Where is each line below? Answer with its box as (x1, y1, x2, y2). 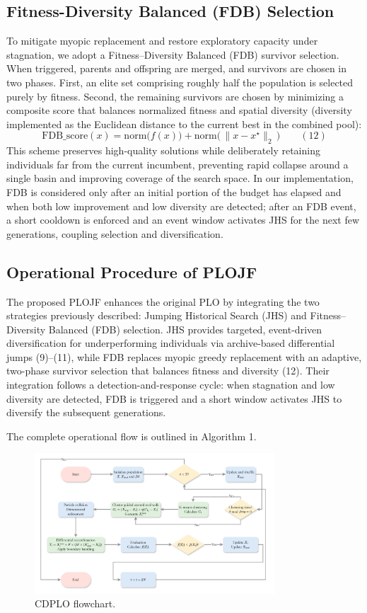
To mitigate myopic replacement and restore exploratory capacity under (6, 33, 318, 48)
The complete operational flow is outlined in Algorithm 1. (6, 428, 257, 443)
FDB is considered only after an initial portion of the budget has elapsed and (6, 184, 342, 199)
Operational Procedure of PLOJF (6, 260, 257, 282)
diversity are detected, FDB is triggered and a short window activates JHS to (6, 391, 342, 406)
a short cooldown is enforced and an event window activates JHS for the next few (6, 212, 360, 227)
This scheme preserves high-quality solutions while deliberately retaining (6, 143, 320, 158)
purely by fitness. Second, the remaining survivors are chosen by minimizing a (6, 88, 344, 103)
